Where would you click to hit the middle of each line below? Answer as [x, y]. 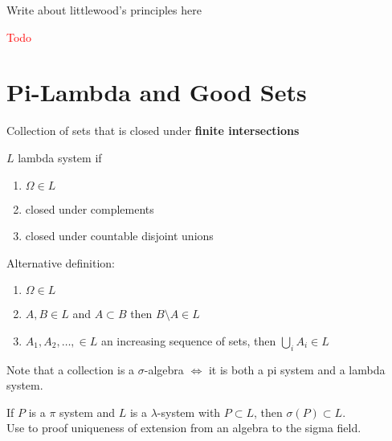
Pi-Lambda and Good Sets [157, 92]
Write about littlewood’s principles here [104, 10]
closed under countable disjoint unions [119, 236]
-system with [189, 412]
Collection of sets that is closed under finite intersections [153, 131]
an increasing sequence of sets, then [188, 340]
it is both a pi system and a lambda [297, 369]
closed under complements [90, 208]
